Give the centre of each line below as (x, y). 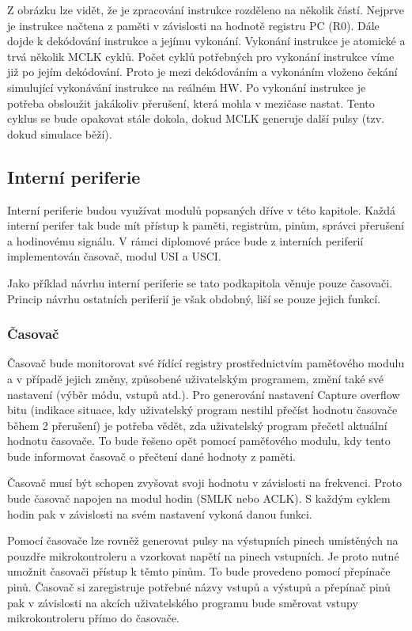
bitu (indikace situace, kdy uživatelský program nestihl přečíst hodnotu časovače (202, 410)
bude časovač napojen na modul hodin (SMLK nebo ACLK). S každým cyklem (199, 498)
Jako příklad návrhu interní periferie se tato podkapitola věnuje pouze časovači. (200, 282)
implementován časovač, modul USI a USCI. (114, 256)
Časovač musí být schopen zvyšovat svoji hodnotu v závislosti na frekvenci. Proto (204, 483)
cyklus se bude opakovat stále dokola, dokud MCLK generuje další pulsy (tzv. (196, 118)
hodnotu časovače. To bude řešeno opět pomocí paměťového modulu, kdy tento (199, 441)
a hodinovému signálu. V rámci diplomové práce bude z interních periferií (185, 240)
